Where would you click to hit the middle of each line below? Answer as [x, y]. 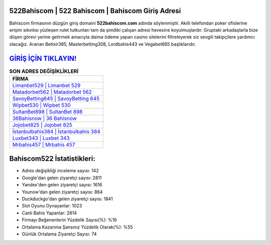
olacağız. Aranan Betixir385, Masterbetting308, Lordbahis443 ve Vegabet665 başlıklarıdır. [103, 44]
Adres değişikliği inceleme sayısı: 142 [60, 171]
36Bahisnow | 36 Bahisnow [45, 118]
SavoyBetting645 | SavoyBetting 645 [56, 98]
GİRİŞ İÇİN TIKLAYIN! [43, 58]
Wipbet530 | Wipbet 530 [42, 105]
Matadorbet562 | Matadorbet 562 [52, 92]
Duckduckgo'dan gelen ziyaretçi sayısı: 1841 [67, 199]
